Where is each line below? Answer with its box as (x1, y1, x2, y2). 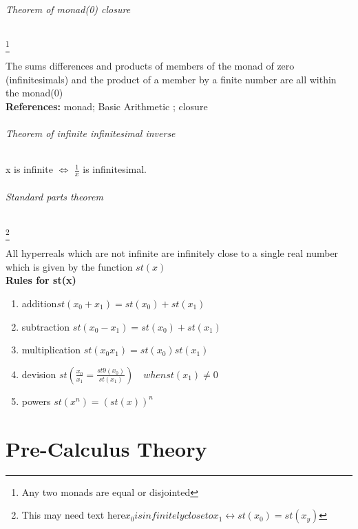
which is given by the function (6, 259, 133, 273)
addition (21, 296, 57, 311)
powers (21, 393, 51, 408)
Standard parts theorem (6, 189, 103, 203)
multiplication (21, 342, 81, 357)
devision (21, 366, 56, 381)
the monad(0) (6, 85, 63, 100)
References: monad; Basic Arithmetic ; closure (6, 98, 208, 113)
